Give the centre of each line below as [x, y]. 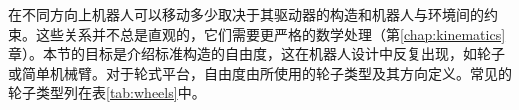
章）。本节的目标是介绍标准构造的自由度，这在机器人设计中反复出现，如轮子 [256, 53]
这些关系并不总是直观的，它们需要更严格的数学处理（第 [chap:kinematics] [270, 33]
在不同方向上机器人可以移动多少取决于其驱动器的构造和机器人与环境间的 [246, 14]
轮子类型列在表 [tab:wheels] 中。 [107, 92]
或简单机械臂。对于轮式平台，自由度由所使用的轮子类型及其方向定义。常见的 [260, 72]
